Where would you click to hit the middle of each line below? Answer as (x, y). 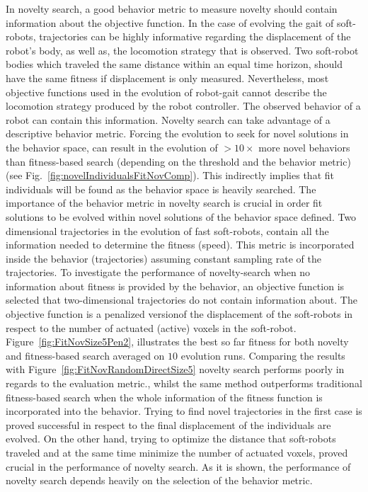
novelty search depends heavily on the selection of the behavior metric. (159, 480)
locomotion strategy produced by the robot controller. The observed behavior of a (183, 106)
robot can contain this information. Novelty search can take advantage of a (168, 119)
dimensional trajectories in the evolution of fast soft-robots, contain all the (167, 230)
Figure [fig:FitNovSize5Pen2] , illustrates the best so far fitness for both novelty (177, 342)
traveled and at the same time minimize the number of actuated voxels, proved (177, 452)
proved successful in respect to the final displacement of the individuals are (168, 424)
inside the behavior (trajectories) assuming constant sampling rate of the (163, 258)
